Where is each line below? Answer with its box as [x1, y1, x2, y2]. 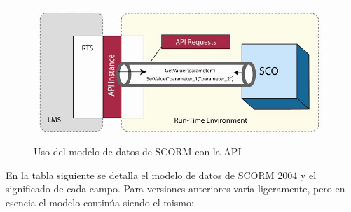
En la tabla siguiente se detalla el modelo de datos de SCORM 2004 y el [6, 167, 317, 182]
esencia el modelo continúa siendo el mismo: [6, 195, 194, 209]
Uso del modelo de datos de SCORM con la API [34, 144, 242, 159]
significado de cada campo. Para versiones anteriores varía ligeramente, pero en [6, 181, 345, 196]
